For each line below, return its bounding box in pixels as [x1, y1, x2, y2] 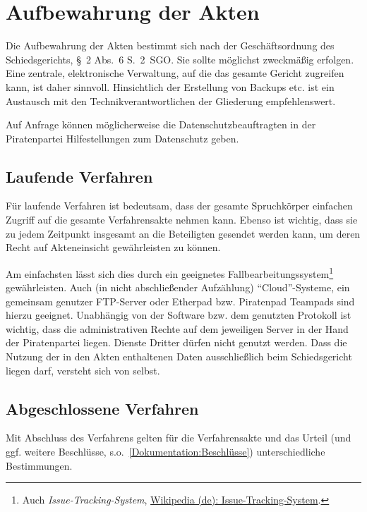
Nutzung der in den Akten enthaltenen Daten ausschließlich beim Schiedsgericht [6, 349, 352, 364]
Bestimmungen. [6, 458, 73, 473]
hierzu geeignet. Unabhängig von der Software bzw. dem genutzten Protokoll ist [6, 307, 351, 322]
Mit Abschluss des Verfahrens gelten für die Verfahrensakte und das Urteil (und [6, 430, 351, 445]
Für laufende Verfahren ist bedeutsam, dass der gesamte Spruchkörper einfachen [6, 198, 353, 213]
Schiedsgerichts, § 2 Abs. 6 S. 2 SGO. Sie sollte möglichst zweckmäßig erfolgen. [6, 51, 354, 66]
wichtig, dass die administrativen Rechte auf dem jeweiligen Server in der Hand [6, 321, 349, 336]
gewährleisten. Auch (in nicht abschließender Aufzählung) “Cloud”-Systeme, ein [6, 280, 350, 295]
